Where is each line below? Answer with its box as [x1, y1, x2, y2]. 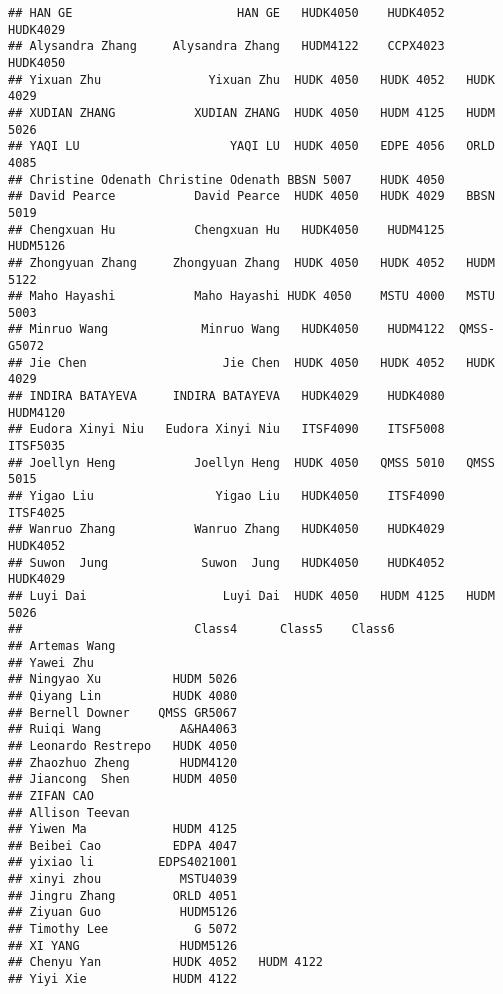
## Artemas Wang [8, 638, 116, 653]
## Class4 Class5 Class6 [8, 622, 395, 637]
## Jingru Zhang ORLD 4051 [8, 888, 238, 903]
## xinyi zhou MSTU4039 [8, 872, 238, 887]
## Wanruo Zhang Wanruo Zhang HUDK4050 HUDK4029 [8, 522, 445, 537]
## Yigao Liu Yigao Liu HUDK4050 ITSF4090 [8, 489, 445, 504]
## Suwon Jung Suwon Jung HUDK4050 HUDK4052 [8, 555, 445, 570]
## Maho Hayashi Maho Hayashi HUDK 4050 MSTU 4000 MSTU [8, 289, 495, 304]
